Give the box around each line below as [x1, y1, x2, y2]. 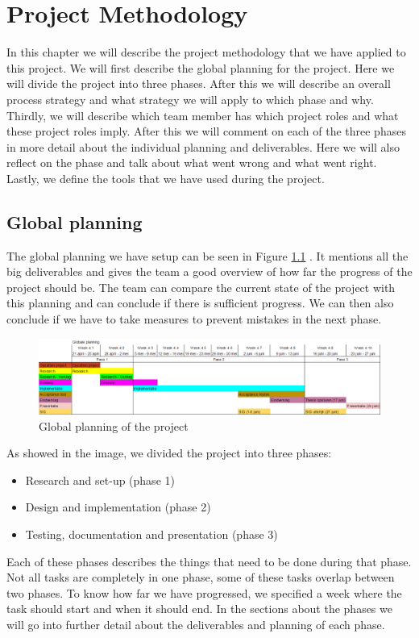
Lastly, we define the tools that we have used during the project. [6, 169, 325, 186]
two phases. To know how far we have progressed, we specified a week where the [6, 584, 402, 601]
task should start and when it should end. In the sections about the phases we [6, 600, 392, 617]
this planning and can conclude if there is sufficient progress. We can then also [6, 294, 394, 311]
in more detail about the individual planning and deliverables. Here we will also [6, 138, 400, 155]
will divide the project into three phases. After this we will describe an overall [6, 75, 391, 92]
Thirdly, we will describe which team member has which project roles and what [6, 106, 399, 123]
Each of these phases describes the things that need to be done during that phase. [6, 553, 412, 569]
